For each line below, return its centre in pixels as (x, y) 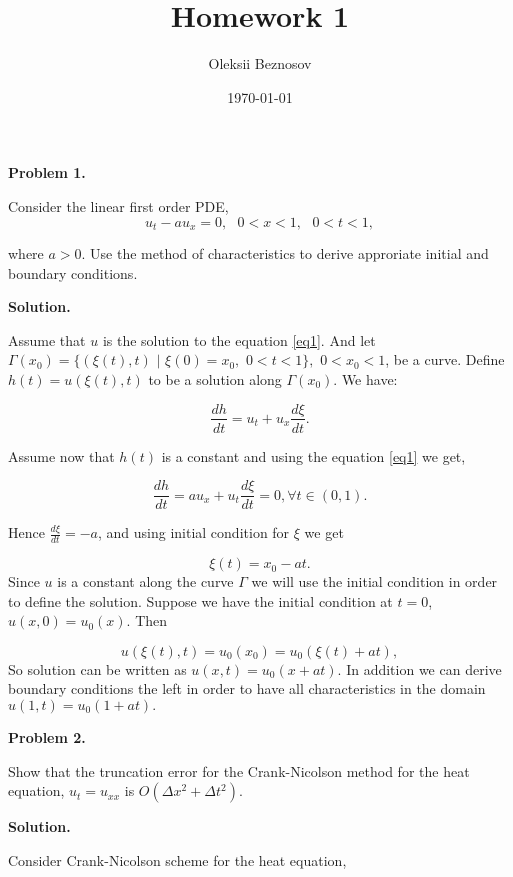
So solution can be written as (97, 668)
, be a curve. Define (445, 359)
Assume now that (61, 455)
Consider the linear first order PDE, (118, 205)
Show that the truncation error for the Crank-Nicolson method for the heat (239, 770)
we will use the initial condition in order (374, 581)
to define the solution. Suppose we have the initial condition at (200, 600)
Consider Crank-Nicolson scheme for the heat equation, (177, 859)
